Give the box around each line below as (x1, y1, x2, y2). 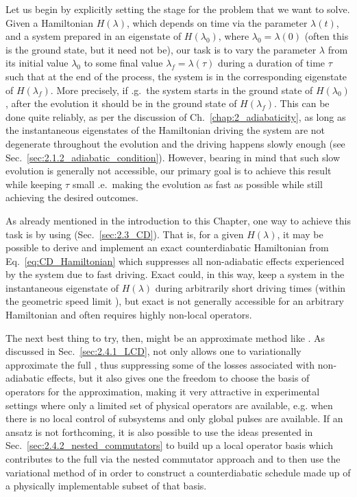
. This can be (273, 96, 330, 111)
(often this (304, 29, 349, 43)
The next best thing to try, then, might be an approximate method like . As (5, 330, 325, 345)
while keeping (5, 176, 62, 191)
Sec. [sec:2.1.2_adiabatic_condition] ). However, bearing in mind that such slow (5, 150, 341, 164)
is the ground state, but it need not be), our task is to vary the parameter (5, 42, 317, 56)
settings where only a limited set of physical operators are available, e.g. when (5, 397, 333, 412)
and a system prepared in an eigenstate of (5, 29, 182, 43)
